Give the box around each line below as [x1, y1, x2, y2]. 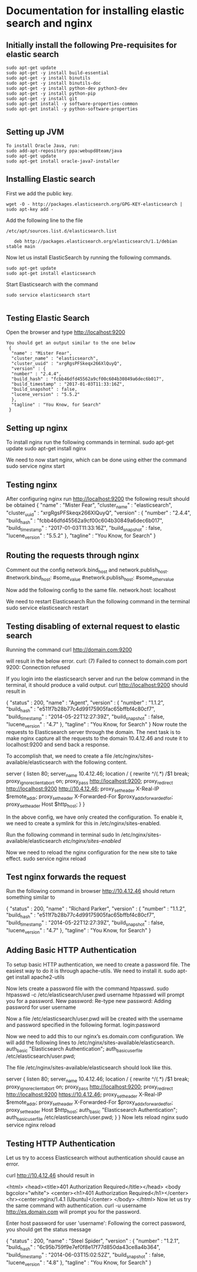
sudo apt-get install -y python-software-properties [6, 106, 138, 112]
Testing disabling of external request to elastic [6, 621, 181, 631]
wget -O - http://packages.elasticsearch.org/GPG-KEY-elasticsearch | [6, 201, 183, 207]
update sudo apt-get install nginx [6, 445, 86, 452]
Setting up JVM [6, 127, 65, 137]
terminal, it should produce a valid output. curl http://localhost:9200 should [6, 682, 188, 689]
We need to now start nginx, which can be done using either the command [6, 456, 187, 463]
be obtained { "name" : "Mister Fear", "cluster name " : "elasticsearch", [6, 502, 172, 510]
